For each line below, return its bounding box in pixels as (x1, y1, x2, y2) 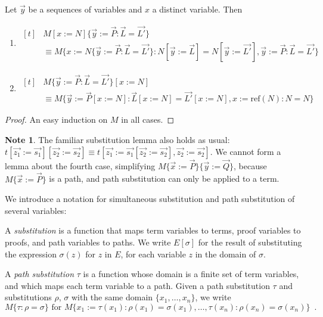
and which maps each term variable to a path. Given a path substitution (5, 279, 270, 291)
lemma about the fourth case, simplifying (5, 159, 156, 172)
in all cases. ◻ (121, 113, 175, 126)
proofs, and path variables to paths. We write (5, 235, 171, 248)
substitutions (5, 291, 52, 303)
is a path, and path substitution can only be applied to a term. (49, 172, 279, 185)
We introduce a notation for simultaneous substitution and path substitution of (5, 192, 295, 205)
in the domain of (195, 247, 256, 260)
